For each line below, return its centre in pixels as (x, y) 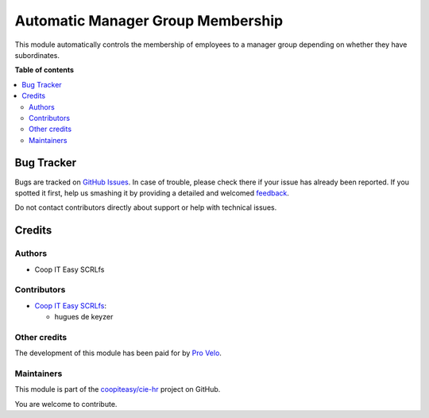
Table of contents (44, 70)
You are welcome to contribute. (66, 404)
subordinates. (37, 55)
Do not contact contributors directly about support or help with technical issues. (146, 207)
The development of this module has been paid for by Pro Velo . (118, 353)
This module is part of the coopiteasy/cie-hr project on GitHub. (118, 389)
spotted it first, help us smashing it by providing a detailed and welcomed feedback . (152, 193)
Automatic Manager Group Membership (149, 21)
